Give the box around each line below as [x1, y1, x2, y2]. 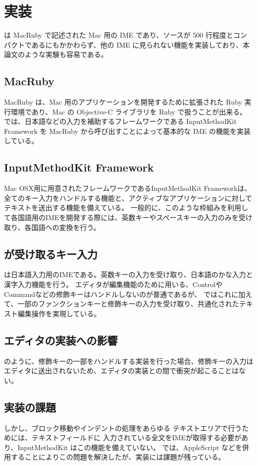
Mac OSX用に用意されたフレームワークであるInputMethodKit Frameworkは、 [4, 183, 252, 193]
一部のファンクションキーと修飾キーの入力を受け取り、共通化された [17, 298, 239, 309]
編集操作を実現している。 [17, 308, 101, 318]
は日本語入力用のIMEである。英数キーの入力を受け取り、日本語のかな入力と [4, 269, 253, 280]
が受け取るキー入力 [4, 246, 98, 261]
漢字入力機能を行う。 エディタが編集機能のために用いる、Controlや [4, 279, 223, 290]
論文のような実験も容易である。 [4, 49, 108, 59]
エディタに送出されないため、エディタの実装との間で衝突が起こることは [4, 365, 239, 376]
